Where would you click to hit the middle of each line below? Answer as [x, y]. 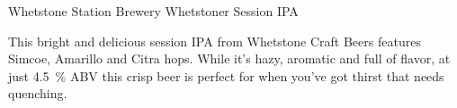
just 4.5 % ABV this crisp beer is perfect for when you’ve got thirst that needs [226, 75]
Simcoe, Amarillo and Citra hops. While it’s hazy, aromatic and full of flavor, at [229, 58]
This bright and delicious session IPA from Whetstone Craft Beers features [215, 41]
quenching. [38, 93]
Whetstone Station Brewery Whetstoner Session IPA [153, 11]
